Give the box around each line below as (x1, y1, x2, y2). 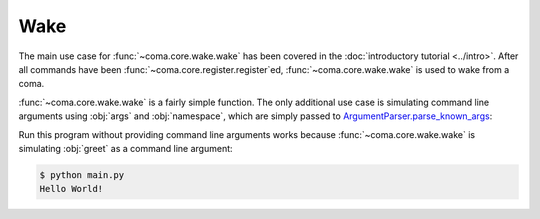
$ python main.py (39, 169, 125, 180)
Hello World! (39, 183, 104, 195)
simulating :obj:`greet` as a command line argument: (18, 142, 234, 154)
